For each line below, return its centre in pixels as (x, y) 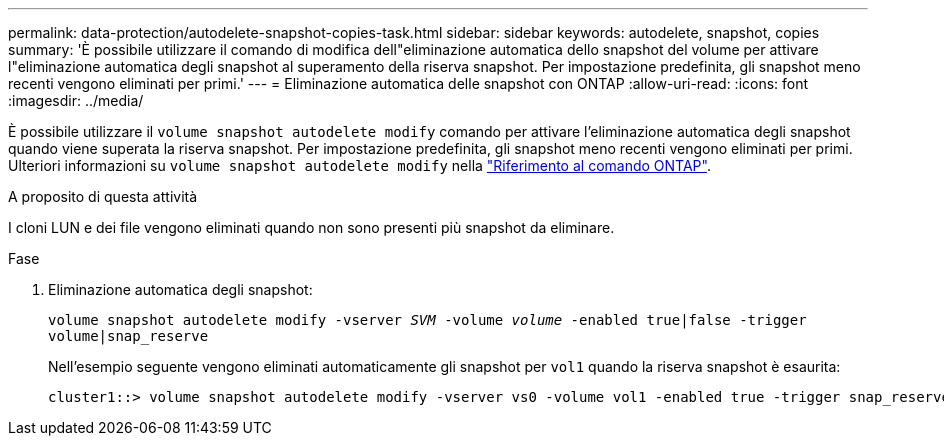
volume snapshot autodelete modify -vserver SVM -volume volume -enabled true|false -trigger (427, 320)
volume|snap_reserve (128, 336)
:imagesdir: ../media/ (76, 100)
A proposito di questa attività (103, 196)
